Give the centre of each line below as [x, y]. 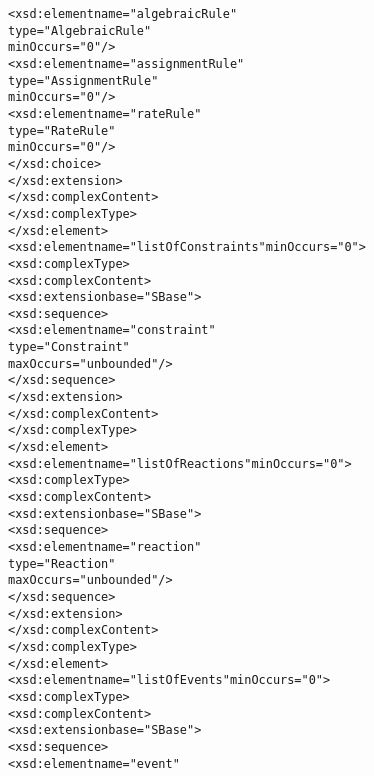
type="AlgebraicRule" [80, 30]
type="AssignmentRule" [83, 80]
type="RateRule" [62, 130]
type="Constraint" [69, 347]
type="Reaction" [62, 563]
